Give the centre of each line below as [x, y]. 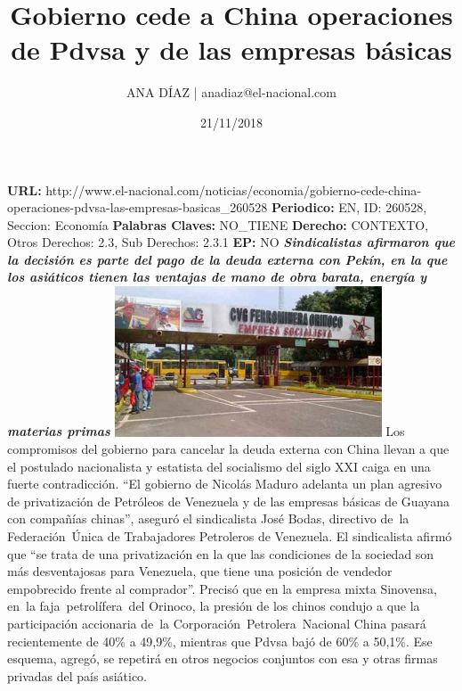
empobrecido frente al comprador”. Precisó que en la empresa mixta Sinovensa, [222, 588]
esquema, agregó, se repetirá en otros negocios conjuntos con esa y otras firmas [223, 658]
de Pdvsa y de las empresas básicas [231, 49]
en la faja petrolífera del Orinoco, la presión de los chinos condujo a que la [214, 606]
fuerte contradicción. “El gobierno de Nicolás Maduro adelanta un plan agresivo [225, 484]
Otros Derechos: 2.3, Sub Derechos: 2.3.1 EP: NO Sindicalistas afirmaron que [231, 242]
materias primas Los [206, 431]
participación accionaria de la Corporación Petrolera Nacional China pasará [217, 624]
